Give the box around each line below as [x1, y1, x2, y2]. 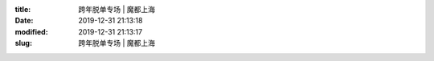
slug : [14, 39, 32, 48]
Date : [14, 16, 34, 26]
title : [14, 5, 31, 14]
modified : [14, 26, 48, 36]
